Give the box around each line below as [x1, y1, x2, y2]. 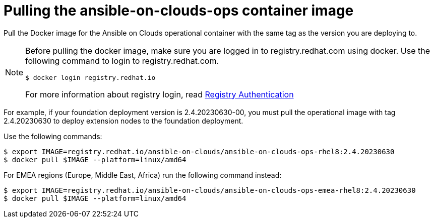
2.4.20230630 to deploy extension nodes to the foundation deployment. [4, 116, 243, 125]
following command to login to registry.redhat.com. [25, 55, 219, 66]
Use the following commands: [4, 132, 102, 141]
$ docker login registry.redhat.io [25, 73, 156, 81]
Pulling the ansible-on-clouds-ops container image [4, 2, 354, 19]
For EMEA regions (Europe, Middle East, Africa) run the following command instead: [4, 170, 282, 179]
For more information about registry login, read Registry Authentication [25, 89, 294, 99]
